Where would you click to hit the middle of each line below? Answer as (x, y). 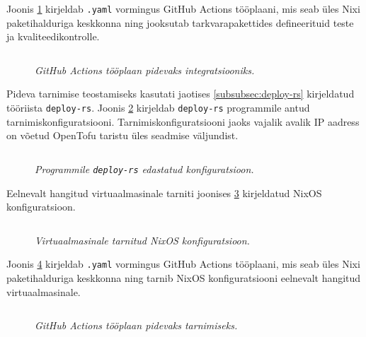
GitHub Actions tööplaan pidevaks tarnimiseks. (136, 325)
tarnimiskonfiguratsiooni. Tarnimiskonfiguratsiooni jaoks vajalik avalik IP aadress (183, 121)
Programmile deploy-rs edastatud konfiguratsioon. (144, 168)
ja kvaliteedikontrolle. (53, 36)
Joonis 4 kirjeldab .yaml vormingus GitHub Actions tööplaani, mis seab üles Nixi (183, 264)
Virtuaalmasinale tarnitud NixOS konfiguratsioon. (142, 240)
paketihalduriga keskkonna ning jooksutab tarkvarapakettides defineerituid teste (180, 22)
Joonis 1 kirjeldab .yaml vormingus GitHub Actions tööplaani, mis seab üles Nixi (183, 8)
